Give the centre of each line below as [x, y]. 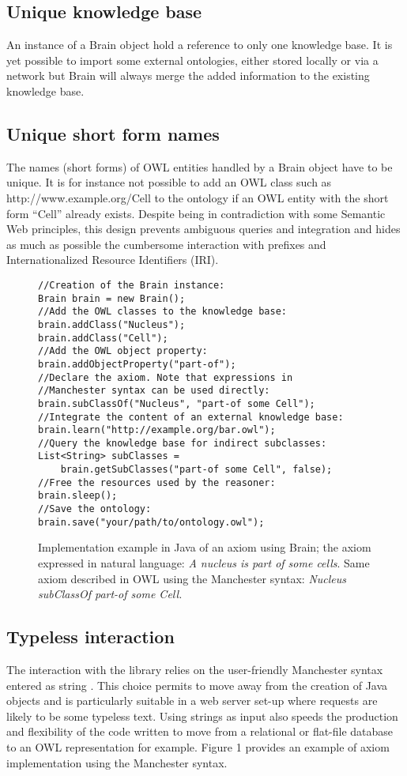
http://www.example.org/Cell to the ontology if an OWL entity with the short [198, 197]
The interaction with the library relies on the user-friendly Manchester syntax [195, 669]
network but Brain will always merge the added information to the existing [188, 75]
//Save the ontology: [95, 509]
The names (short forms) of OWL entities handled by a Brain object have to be [200, 166]
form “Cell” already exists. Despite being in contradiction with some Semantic [196, 213]
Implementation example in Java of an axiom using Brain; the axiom [205, 547]
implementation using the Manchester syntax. [117, 762]
